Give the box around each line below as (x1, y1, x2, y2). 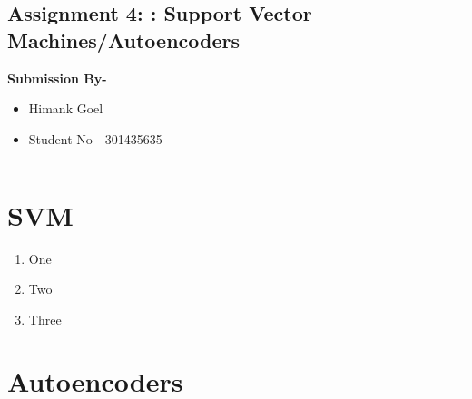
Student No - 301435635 (28, 129, 162, 148)
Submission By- (7, 68, 107, 87)
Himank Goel (28, 99, 103, 118)
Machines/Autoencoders (7, 25, 241, 54)
